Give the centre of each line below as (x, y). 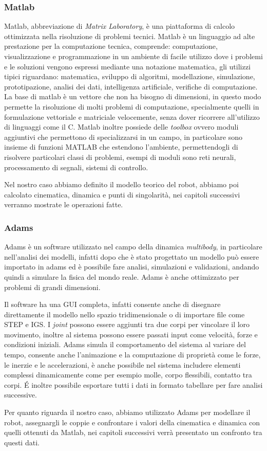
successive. (21, 395)
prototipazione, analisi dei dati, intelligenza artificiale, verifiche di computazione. (131, 86)
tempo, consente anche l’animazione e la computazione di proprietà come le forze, (132, 355)
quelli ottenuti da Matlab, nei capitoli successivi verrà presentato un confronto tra (133, 432)
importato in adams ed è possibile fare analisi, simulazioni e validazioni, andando (132, 267)
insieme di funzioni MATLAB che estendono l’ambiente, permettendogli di (121, 147)
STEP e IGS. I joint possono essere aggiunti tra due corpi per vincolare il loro (127, 324)
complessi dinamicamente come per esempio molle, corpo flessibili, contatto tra (128, 375)
